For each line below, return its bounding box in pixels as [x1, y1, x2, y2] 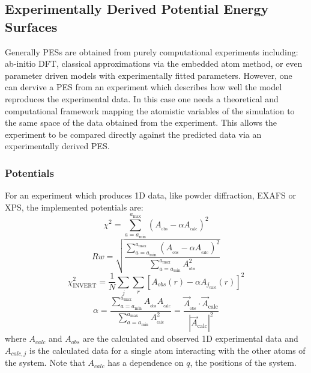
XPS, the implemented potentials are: [5, 200, 143, 213]
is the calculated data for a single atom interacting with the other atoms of [29, 344, 306, 356]
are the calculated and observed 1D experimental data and [82, 332, 298, 345]
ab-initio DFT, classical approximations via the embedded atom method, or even [5, 57, 303, 70]
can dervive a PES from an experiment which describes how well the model [5, 81, 282, 93]
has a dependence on [107, 356, 184, 369]
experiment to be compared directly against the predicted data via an [5, 128, 262, 140]
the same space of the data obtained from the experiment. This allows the [5, 116, 277, 129]
